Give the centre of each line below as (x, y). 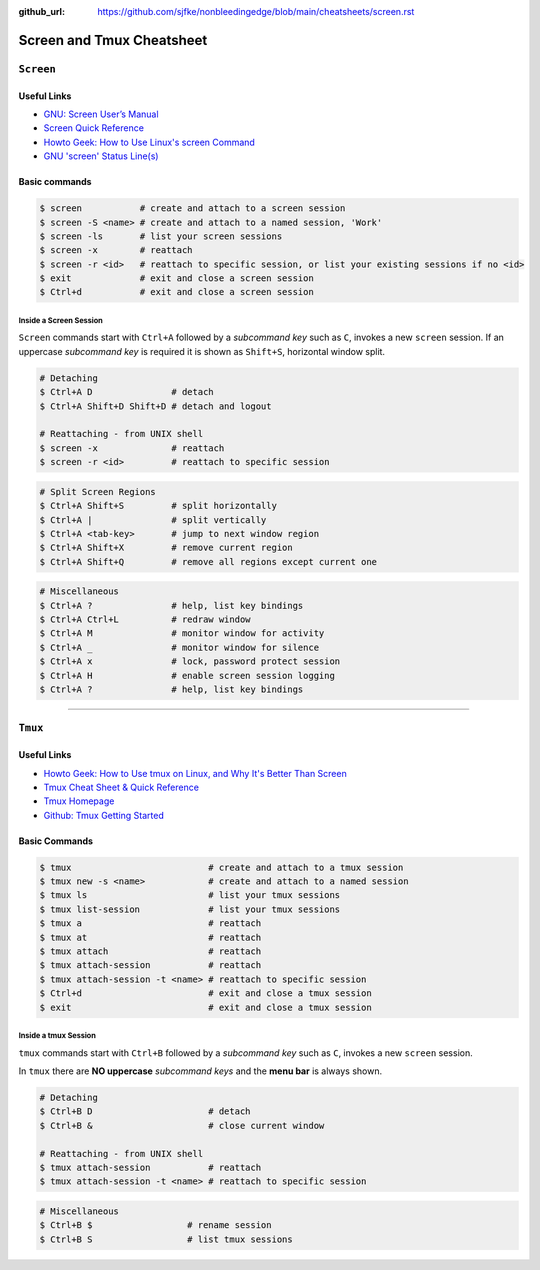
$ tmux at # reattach (150, 937)
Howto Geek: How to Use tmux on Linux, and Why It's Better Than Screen (195, 773)
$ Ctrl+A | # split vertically (153, 519)
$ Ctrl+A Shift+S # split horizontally (158, 506)
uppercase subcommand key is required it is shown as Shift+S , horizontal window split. (201, 351)
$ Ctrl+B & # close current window (182, 1125)
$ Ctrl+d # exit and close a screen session (176, 292)
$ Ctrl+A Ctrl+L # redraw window (145, 619)
